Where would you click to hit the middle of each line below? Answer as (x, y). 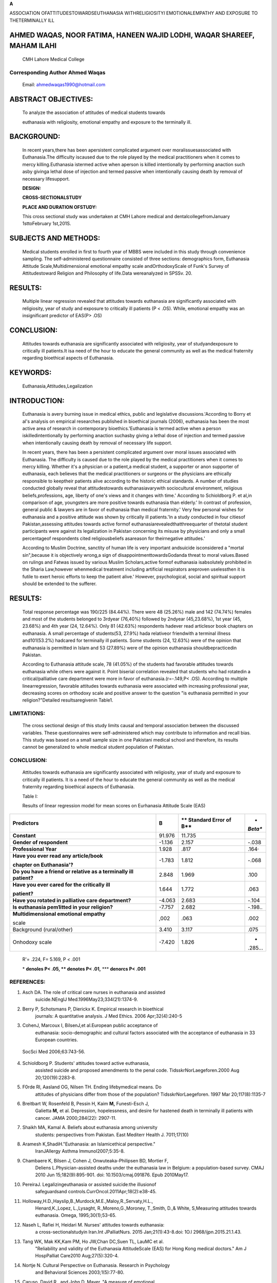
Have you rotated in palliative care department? (72, 901)
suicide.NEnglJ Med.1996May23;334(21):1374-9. (86, 999)
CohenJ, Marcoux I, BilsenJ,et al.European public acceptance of (90, 1025)
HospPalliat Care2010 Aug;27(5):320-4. (77, 1256)
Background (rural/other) (43, 930)
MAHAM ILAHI (33, 46)
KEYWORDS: (31, 373)
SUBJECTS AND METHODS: (55, 238)
